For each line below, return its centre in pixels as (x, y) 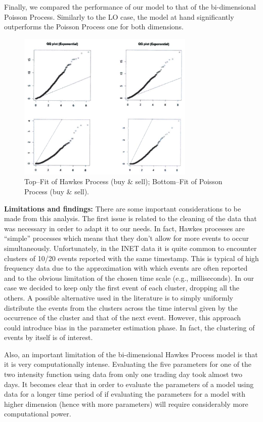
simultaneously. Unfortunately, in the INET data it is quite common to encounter (130, 248)
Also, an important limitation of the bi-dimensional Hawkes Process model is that (131, 354)
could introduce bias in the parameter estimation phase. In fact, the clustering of (129, 327)
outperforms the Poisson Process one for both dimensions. (94, 27)
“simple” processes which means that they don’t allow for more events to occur (126, 238)
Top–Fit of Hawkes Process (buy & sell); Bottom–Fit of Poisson (123, 181)
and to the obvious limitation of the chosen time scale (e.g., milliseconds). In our (129, 278)
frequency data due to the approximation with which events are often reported (126, 268)
